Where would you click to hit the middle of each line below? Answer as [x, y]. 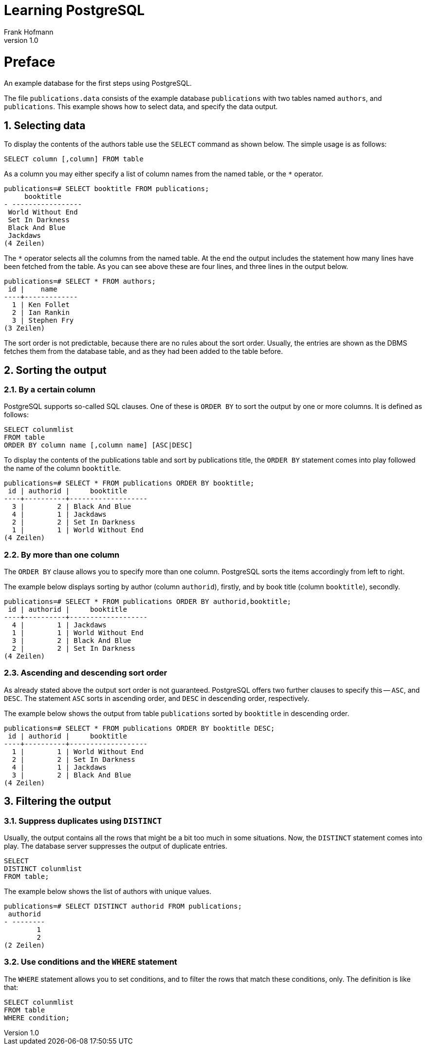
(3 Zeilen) [25, 328]
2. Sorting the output [55, 370]
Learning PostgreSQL [74, 10]
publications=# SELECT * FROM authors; [80, 282]
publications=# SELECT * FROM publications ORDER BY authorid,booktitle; [148, 602]
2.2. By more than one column [62, 554]
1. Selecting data [45, 125]
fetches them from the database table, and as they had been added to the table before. [144, 351]
